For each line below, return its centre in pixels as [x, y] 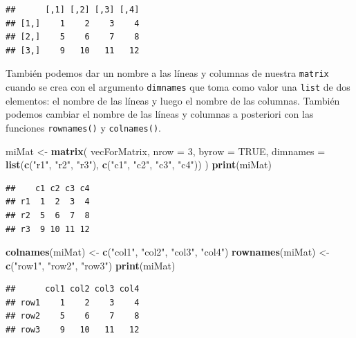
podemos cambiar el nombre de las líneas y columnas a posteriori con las [160, 114]
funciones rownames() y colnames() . [83, 127]
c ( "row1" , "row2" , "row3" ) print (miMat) [91, 265]
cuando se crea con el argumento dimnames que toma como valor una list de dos [178, 87]
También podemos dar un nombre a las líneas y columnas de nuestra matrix [167, 73]
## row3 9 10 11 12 [73, 330]
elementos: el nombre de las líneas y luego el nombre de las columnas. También [173, 100]
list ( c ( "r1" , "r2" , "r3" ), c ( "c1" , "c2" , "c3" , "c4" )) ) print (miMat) [139, 164]
